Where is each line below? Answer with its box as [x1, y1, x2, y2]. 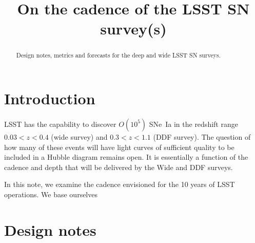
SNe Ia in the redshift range [149, 118, 238, 129]
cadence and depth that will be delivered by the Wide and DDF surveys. [4, 161, 233, 172]
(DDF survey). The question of [153, 131, 251, 142]
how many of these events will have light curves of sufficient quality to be [4, 141, 234, 152]
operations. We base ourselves [4, 189, 97, 199]
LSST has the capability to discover [4, 118, 116, 129]
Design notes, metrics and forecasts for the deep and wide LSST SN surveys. [16, 51, 221, 60]
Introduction [4, 88, 95, 109]
